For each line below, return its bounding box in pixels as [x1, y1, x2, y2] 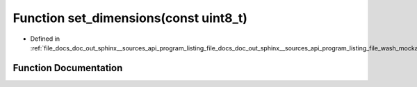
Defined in [30, 35, 60, 43]
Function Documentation [13, 62, 123, 74]
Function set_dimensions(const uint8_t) [13, 10, 248, 26]
